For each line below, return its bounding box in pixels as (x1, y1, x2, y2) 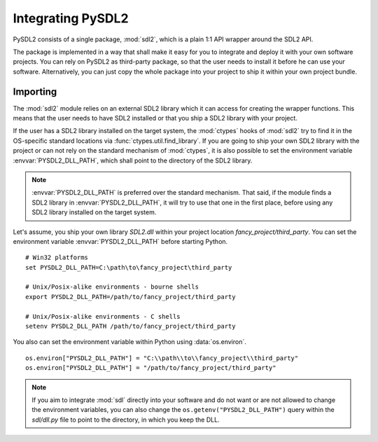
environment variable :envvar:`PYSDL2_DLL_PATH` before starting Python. (13, 237, 228, 245)
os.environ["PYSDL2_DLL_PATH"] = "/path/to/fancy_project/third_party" (25, 364, 276, 372)
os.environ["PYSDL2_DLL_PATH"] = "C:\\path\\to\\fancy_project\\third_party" (25, 354, 299, 362)
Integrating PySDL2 (13, 11, 129, 26)
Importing (13, 85, 57, 97)
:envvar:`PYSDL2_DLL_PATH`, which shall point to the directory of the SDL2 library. (13, 156, 253, 165)
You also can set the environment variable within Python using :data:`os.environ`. (13, 338, 246, 346)
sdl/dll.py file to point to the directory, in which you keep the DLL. (31, 415, 220, 424)
